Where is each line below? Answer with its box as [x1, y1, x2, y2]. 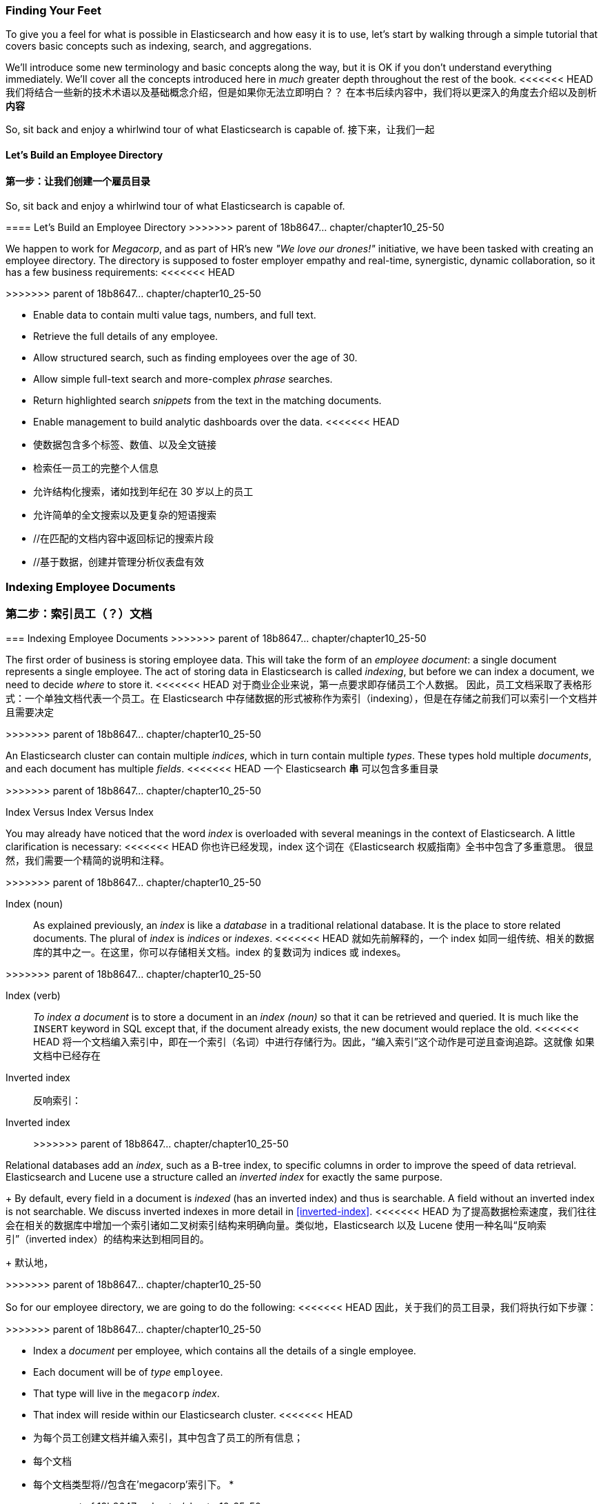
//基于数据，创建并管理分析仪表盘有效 [33, 556, 205, 568]
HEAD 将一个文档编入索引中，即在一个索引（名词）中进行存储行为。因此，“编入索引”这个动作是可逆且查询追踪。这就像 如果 [33, 1036, 595, 1048]
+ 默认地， [6, 1256, 54, 1269]
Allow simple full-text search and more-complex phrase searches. [33, 373, 333, 385]
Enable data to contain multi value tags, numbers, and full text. [33, 309, 316, 321]
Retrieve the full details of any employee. [33, 330, 218, 343]
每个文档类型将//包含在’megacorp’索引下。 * [33, 1478, 234, 1491]
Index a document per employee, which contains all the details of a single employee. [33, 1345, 416, 1357]
